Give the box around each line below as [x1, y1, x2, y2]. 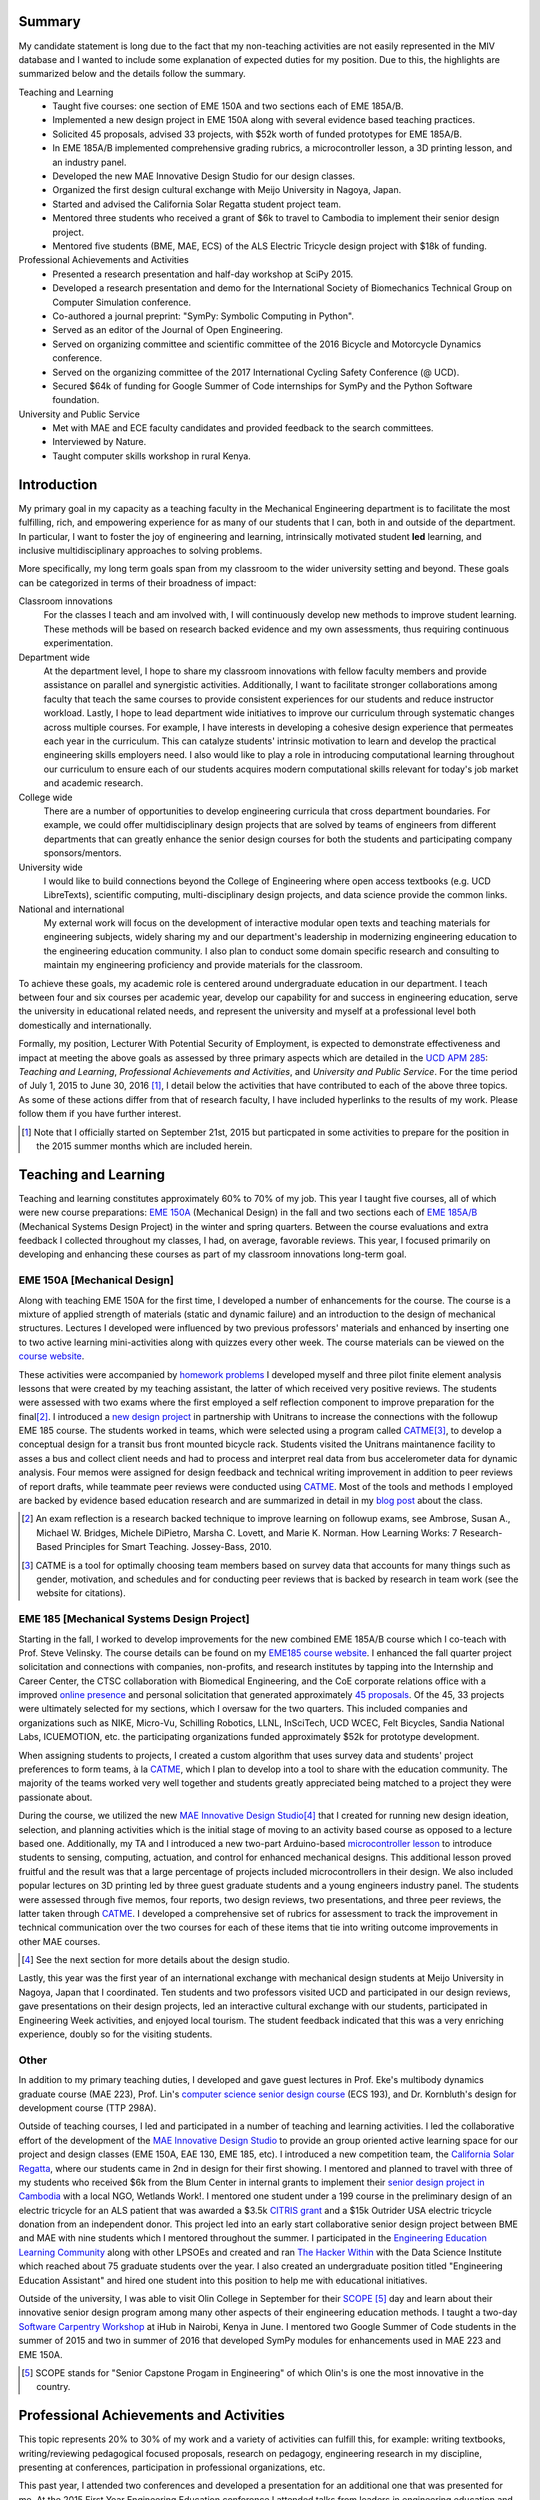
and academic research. [43, 777, 144, 789]
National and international [18, 903, 125, 915]
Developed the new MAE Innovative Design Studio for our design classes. [52, 170, 355, 182]
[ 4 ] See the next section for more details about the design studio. [21, 1954, 290, 1966]
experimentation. [43, 637, 114, 649]
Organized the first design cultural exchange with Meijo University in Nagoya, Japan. [52, 184, 402, 196]
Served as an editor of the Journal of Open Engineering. [52, 324, 284, 336]
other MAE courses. [18, 1935, 101, 1947]
